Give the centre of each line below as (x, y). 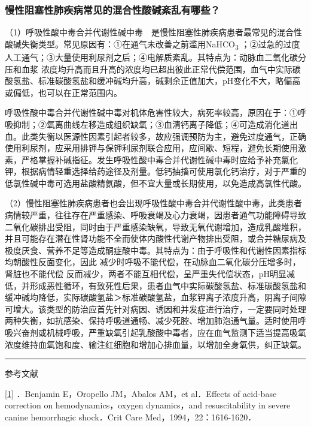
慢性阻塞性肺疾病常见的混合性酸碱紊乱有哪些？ (112, 9)
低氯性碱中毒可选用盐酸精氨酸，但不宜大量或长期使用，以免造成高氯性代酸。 (155, 183)
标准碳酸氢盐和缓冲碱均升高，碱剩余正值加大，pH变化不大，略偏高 (169, 81)
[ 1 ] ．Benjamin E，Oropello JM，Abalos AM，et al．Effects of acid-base (141, 393)
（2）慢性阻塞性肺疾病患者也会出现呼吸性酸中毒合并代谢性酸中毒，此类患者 (153, 203)
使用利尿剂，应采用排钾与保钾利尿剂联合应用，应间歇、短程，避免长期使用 (151, 148)
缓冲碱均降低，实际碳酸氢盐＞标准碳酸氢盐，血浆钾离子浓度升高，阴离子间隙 (155, 297)
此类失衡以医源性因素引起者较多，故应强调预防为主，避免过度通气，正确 (164, 136)
